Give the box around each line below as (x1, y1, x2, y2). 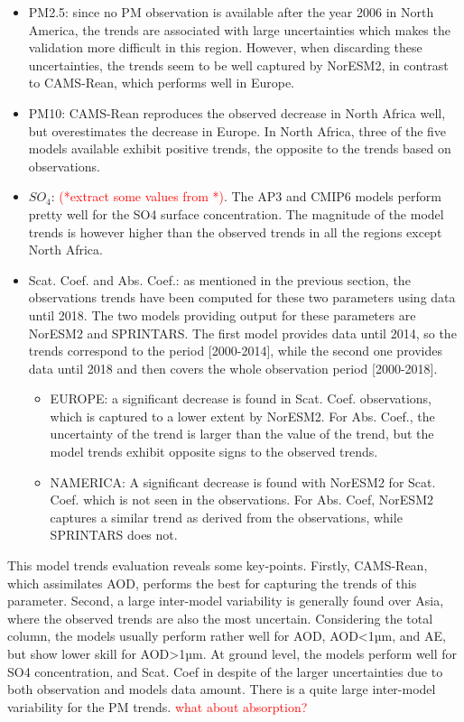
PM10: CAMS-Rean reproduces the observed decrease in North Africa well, (28, 103, 446, 122)
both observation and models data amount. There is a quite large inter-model (7, 680, 436, 699)
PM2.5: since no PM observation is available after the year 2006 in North (28, 3, 434, 21)
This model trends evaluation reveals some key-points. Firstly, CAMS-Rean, (7, 556, 428, 575)
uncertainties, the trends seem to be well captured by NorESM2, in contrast (28, 55, 449, 74)
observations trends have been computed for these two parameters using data (28, 288, 456, 307)
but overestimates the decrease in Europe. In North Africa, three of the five (28, 121, 447, 140)
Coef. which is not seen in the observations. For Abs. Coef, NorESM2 (50, 490, 433, 509)
